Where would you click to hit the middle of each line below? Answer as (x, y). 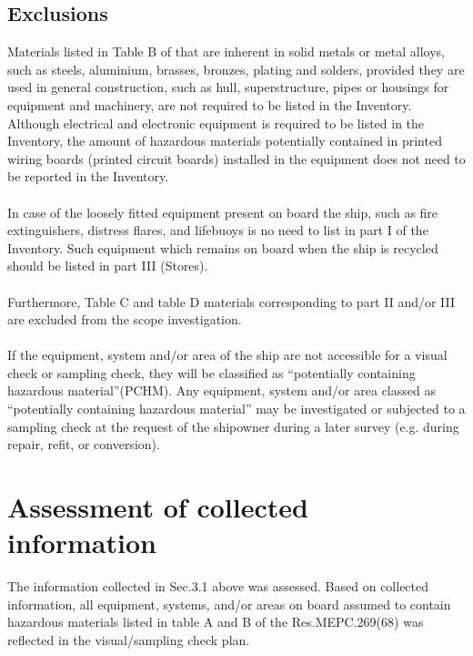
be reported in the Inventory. (88, 176)
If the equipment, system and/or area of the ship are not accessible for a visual (227, 355)
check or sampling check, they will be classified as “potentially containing (211, 372)
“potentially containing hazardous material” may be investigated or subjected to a (236, 409)
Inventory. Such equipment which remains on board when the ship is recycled (223, 247)
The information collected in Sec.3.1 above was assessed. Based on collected (218, 586)
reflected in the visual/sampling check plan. (129, 639)
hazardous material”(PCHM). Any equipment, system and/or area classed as (221, 390)
